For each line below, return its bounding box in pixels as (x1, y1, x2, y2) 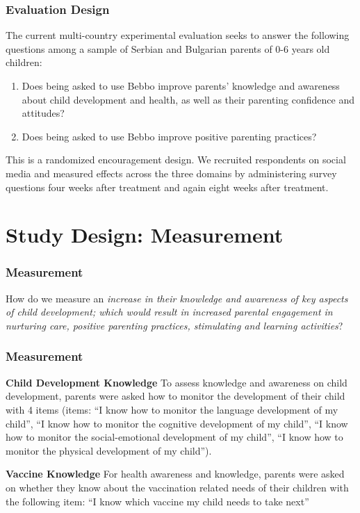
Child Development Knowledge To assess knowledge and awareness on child (6, 375, 347, 389)
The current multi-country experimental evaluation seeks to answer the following (6, 28, 350, 42)
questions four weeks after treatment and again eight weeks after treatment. (6, 179, 329, 194)
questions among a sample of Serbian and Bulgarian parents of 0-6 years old (6, 41, 330, 56)
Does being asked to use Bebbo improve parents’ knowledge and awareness (22, 79, 340, 92)
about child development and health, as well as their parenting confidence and (22, 92, 354, 106)
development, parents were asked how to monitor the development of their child (6, 389, 345, 403)
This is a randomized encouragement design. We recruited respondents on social (6, 152, 346, 167)
